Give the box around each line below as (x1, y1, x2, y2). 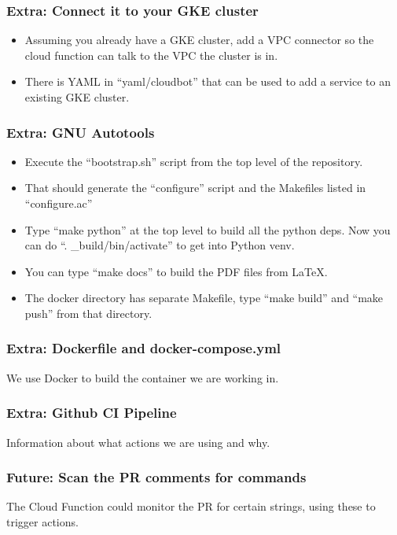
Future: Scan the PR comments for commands (6, 467, 307, 487)
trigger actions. (6, 514, 79, 529)
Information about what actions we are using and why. (6, 434, 270, 450)
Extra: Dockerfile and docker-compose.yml (6, 338, 281, 358)
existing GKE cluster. (24, 89, 130, 105)
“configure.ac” (24, 195, 93, 211)
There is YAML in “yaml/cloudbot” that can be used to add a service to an (24, 73, 391, 90)
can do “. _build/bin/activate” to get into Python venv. (24, 237, 295, 253)
